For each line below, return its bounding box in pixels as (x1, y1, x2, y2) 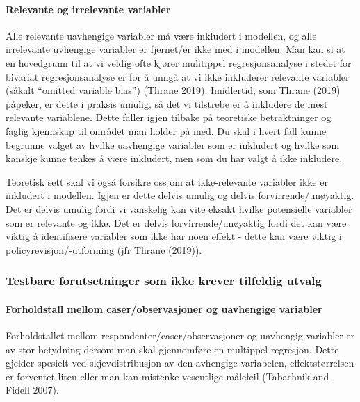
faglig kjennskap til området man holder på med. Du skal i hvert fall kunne (6, 123, 327, 138)
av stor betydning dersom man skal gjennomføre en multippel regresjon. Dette (6, 341, 339, 356)
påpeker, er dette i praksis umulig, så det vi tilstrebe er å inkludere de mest (6, 96, 328, 111)
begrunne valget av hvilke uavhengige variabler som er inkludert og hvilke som (6, 137, 340, 152)
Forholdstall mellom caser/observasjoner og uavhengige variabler (6, 301, 322, 316)
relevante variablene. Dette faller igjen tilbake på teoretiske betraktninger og (6, 110, 332, 124)
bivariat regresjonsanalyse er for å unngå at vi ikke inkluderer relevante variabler (6, 69, 350, 83)
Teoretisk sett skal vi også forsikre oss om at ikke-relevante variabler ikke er (6, 174, 328, 188)
